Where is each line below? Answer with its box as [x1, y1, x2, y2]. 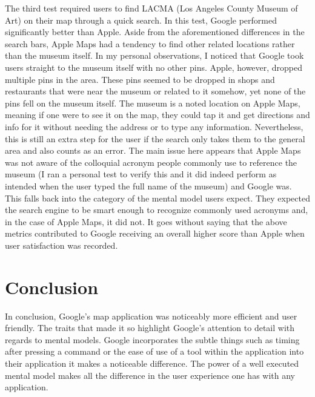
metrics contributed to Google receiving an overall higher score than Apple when [5, 227, 305, 240]
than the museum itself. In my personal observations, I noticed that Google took [5, 49, 304, 62]
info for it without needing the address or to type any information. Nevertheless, [5, 120, 303, 133]
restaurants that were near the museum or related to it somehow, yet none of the [5, 85, 306, 97]
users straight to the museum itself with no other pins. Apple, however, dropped [5, 61, 303, 73]
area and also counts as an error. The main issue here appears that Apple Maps [5, 144, 301, 157]
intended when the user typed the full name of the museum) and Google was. [5, 179, 292, 192]
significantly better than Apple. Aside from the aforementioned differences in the [5, 25, 305, 38]
